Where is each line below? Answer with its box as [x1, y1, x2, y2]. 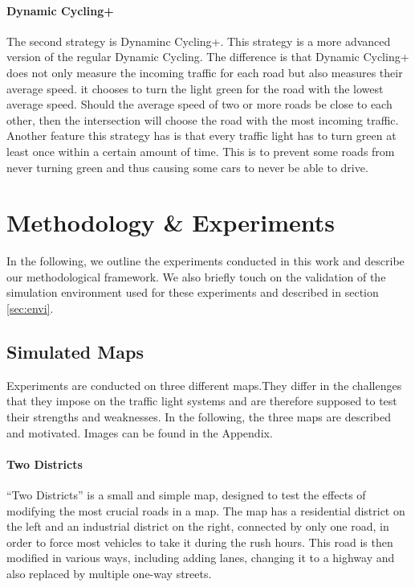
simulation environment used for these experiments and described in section [6, 284, 379, 301]
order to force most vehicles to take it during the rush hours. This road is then [6, 533, 393, 550]
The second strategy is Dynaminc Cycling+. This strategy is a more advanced [6, 32, 391, 49]
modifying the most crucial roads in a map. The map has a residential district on [6, 502, 405, 519]
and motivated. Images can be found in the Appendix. [6, 424, 273, 441]
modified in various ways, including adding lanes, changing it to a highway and [6, 549, 395, 566]
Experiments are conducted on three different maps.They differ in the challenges [6, 376, 402, 393]
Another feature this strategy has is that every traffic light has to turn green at [6, 127, 397, 144]
